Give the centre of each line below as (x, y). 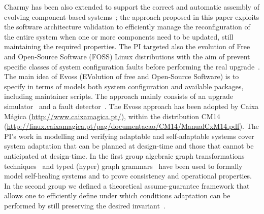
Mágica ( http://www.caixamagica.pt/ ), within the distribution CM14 (112, 116)
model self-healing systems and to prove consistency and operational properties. (128, 176)
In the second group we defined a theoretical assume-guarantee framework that (127, 185)
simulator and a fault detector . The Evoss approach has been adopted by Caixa (131, 106)
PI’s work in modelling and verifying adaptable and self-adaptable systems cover (129, 136)
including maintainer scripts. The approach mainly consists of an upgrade (119, 96)
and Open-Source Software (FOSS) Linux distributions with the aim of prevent (127, 56)
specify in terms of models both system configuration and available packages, (124, 86)
